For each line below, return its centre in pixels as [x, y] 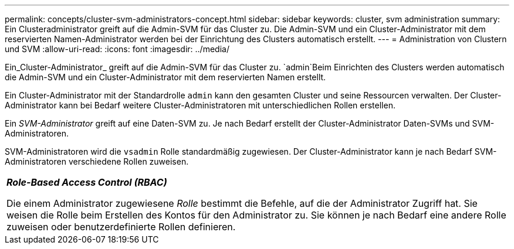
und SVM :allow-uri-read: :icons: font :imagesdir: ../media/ [117, 49]
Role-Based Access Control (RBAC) [87, 182]
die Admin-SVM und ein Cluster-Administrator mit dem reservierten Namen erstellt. [165, 77]
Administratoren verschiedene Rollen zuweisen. [97, 161]
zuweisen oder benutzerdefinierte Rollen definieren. [121, 227]
